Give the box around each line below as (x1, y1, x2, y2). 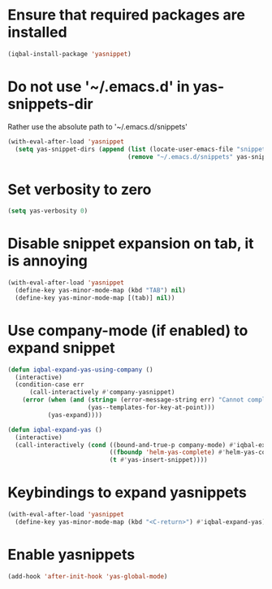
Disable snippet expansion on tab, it (7, 235, 254, 253)
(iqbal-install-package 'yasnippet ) (7, 50, 132, 58)
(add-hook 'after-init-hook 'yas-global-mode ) (7, 572, 168, 580)
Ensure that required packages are (7, 6, 245, 24)
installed (7, 23, 67, 42)
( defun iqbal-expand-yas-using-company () (7, 365, 153, 374)
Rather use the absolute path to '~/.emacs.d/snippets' (7, 121, 188, 131)
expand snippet (7, 338, 115, 357)
